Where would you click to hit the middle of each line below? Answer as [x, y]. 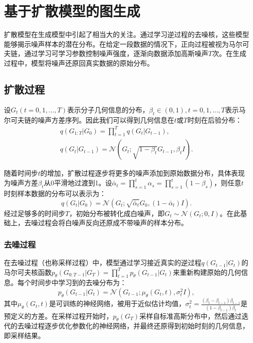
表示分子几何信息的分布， [108, 109]
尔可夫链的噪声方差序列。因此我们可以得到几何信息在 [89, 119]
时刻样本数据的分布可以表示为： [55, 193]
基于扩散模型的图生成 [72, 11]
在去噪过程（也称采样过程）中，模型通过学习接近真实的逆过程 [103, 262]
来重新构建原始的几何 [207, 272]
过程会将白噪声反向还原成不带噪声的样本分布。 [113, 223]
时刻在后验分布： [215, 119]
